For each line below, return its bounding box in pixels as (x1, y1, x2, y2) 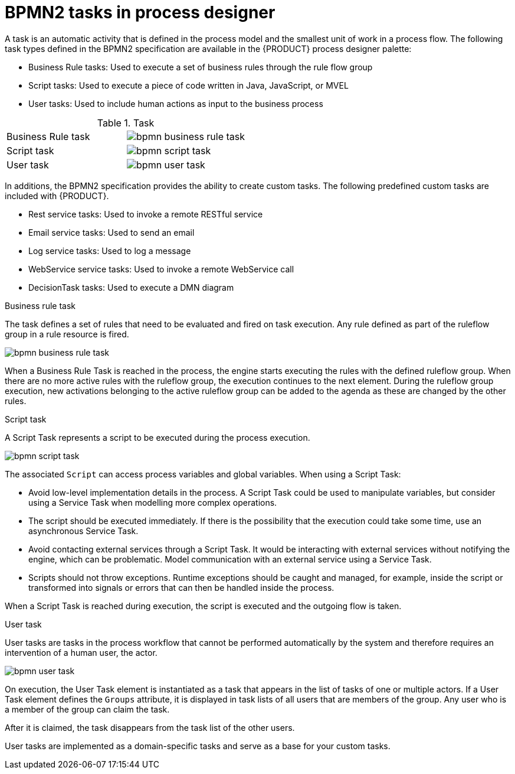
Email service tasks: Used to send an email (28, 227, 195, 238)
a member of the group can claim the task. (5, 704, 170, 714)
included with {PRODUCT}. (5, 190, 109, 201)
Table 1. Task (97, 116, 155, 129)
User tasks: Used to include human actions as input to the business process (28, 98, 323, 109)
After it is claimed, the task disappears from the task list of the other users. (5, 722, 295, 733)
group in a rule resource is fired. (5, 329, 129, 339)
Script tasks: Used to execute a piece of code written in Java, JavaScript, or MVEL (28, 80, 349, 90)
